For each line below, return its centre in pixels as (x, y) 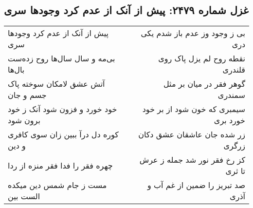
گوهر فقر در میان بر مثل (204, 84)
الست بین (24, 196)
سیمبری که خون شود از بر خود (194, 109)
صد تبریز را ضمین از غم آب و (196, 185)
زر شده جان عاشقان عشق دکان (192, 134)
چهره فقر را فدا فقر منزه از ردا (60, 165)
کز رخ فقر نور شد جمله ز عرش (192, 160)
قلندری (234, 70)
